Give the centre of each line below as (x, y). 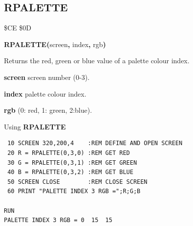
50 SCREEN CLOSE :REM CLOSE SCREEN (77, 182)
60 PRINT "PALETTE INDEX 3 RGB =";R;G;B (74, 191)
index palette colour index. (45, 93)
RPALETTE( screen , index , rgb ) (55, 44)
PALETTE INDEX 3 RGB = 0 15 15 (58, 220)
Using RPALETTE (35, 126)
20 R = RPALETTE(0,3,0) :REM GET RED (69, 153)
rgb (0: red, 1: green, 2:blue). (48, 110)
